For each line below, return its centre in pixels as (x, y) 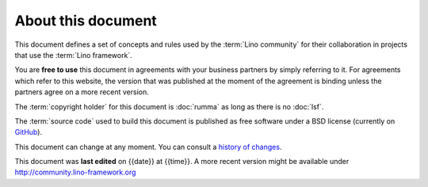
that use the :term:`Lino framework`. (73, 55)
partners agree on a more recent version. (82, 92)
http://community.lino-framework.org (75, 172)
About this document (86, 21)
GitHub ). (29, 132)
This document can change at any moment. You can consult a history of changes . (148, 147)
